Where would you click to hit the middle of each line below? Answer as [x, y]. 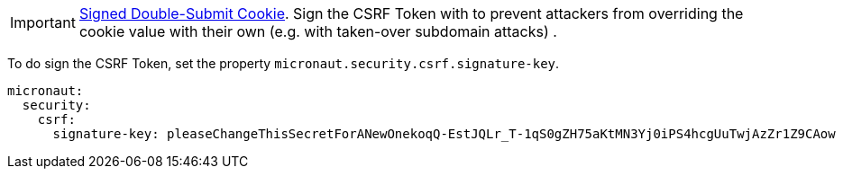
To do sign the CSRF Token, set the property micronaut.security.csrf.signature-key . [284, 63]
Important [43, 22]
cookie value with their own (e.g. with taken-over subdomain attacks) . [318, 31]
